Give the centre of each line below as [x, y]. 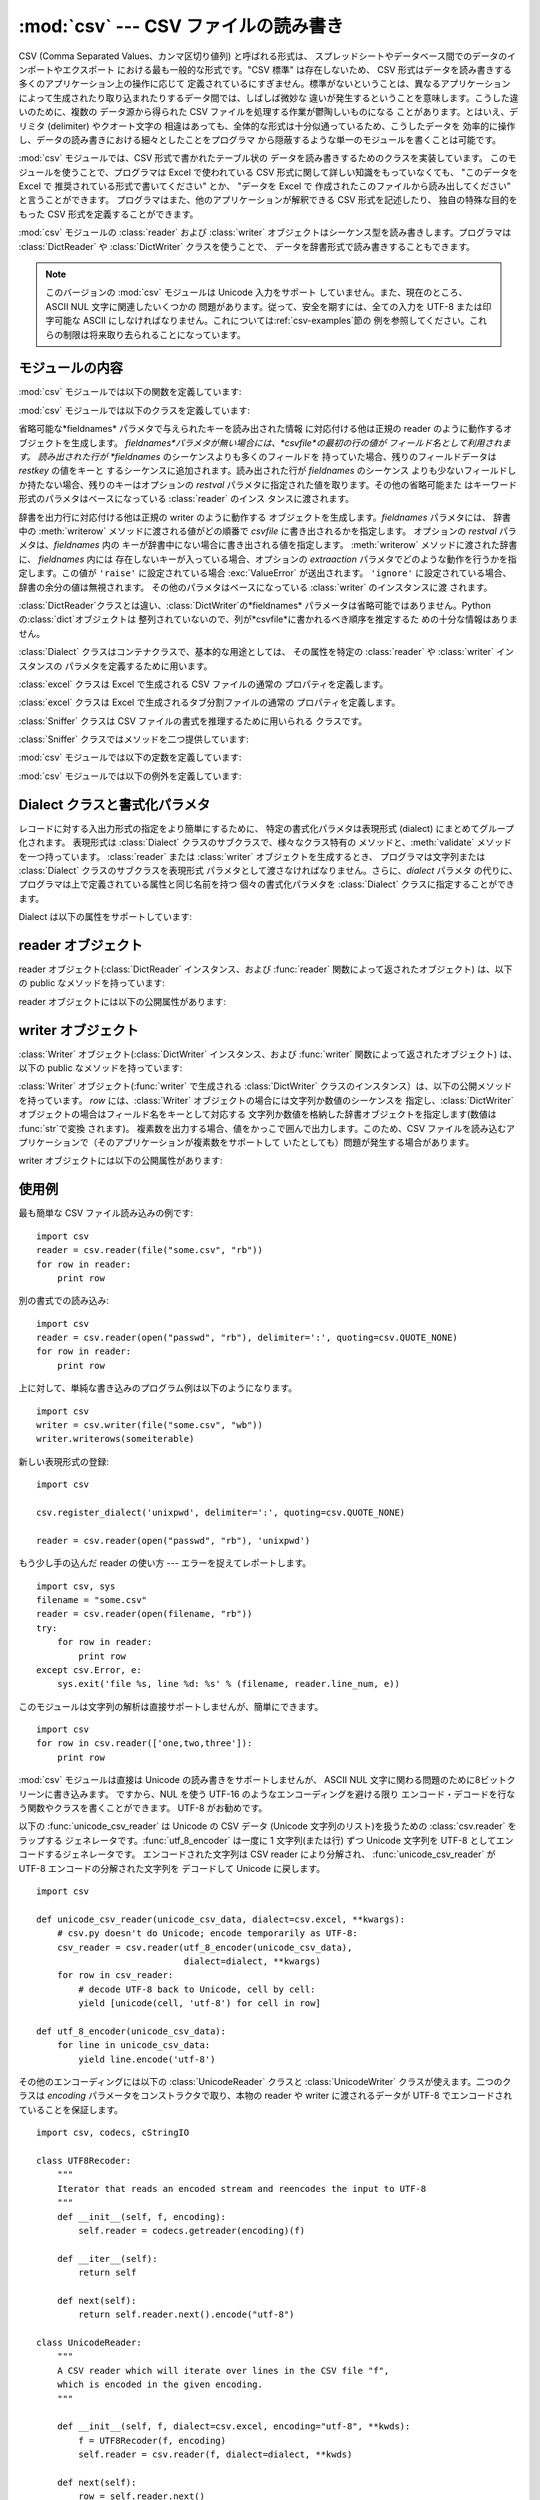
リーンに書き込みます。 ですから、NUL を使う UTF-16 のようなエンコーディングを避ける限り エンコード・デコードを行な [267, 1794]
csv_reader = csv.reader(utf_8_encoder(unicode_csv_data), [204, 1947]
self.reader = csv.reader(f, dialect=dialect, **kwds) [215, 2454]
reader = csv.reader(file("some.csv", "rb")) [150, 1250]
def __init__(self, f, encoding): [141, 2216]
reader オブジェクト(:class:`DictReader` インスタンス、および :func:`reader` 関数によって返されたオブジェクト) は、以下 [265, 969]
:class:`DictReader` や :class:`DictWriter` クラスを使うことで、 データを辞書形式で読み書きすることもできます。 [246, 246]
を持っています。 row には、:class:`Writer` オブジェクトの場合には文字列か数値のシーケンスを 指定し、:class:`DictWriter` [266, 1100]
